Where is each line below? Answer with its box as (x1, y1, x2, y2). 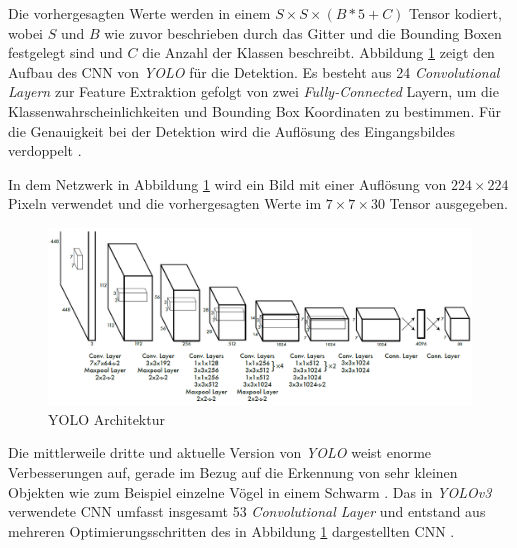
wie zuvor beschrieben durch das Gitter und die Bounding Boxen (104, 22, 502, 43)
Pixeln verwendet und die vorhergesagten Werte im (8, 193, 322, 214)
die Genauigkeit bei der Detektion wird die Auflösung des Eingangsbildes (8, 120, 455, 141)
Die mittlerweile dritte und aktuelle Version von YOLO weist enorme (8, 442, 432, 463)
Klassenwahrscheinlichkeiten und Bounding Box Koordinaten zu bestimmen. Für (8, 100, 502, 121)
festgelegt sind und (8, 42, 123, 63)
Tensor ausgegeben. (389, 193, 508, 214)
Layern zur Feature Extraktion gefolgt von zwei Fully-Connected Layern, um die (8, 81, 499, 102)
